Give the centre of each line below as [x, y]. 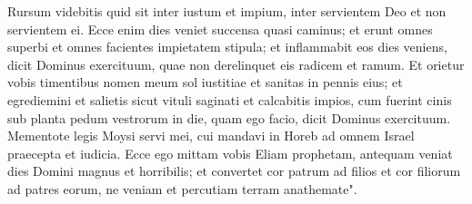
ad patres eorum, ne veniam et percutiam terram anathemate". [182, 188]
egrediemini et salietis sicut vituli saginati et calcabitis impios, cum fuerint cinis [230, 99]
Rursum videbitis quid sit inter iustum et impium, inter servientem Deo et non [227, 11]
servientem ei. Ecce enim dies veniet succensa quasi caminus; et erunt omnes [220, 29]
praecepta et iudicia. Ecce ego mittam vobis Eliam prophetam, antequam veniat [230, 153]
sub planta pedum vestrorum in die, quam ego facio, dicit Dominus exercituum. [229, 117]
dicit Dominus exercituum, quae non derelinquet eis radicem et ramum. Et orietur [236, 64]
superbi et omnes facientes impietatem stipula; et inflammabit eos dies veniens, [227, 47]
